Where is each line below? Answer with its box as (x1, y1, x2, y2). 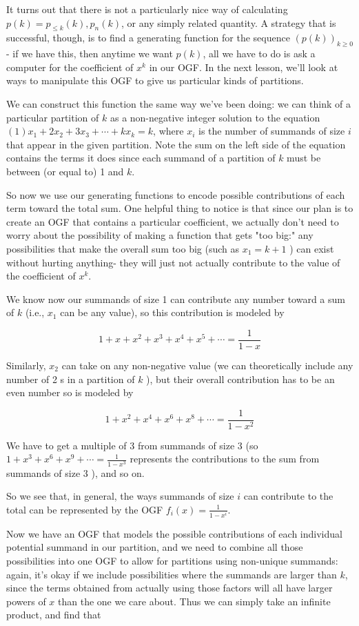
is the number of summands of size (198, 124, 345, 138)
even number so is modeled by (6, 385, 134, 400)
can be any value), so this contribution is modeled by (60, 305, 285, 320)
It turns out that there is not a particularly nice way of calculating (6, 2, 288, 16)
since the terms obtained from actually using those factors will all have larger (6, 580, 333, 595)
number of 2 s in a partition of (6, 371, 135, 386)
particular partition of (6, 110, 99, 124)
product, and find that (6, 607, 101, 622)
